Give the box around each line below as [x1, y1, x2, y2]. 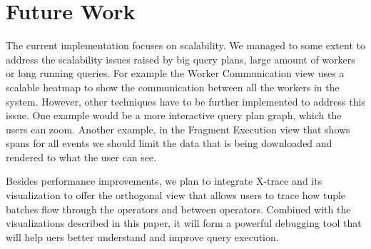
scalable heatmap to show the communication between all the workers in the [6, 79, 340, 94]
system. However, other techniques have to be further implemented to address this [6, 93, 365, 108]
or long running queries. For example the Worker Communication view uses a [6, 66, 345, 81]
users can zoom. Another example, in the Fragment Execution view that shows [6, 121, 350, 136]
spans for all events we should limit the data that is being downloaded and [6, 136, 332, 151]
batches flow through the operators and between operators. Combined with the [6, 201, 351, 216]
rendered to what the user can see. [6, 149, 157, 164]
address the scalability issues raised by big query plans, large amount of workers [6, 51, 355, 66]
